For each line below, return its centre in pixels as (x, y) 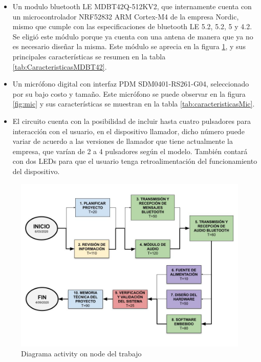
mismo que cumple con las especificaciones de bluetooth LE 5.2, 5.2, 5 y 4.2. (132, 26)
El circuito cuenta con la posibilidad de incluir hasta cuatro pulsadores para (132, 121)
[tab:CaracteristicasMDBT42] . (60, 66)
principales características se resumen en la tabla (89, 56)
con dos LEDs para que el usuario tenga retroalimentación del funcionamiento (135, 161)
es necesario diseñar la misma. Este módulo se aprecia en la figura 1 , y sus (129, 46)
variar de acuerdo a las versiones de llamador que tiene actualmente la (123, 141)
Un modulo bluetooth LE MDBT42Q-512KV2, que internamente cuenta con (132, 6)
